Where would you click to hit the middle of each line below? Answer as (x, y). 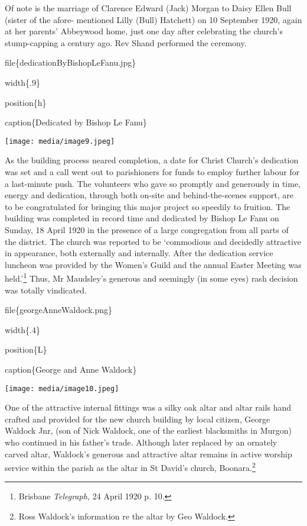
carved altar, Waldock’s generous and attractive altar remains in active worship (148, 454)
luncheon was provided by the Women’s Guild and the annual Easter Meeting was (153, 264)
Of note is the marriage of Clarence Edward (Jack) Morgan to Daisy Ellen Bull (148, 8)
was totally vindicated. (46, 290)
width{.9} (22, 82)
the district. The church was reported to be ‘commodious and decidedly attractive (153, 241)
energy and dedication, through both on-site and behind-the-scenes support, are (149, 195)
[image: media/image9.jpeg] (60, 141)
